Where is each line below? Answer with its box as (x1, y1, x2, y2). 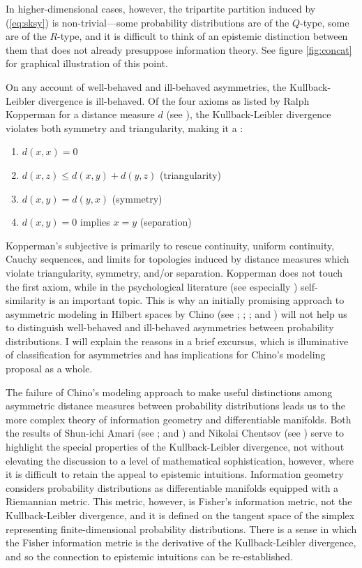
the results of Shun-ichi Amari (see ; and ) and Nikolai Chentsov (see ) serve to (6, 425, 345, 440)
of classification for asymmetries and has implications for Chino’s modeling (6, 347, 326, 362)
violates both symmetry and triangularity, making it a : (6, 120, 243, 135)
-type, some (300, 15, 349, 29)
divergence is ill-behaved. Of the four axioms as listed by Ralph (38, 93, 310, 108)
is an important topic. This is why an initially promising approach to (49, 293, 345, 307)
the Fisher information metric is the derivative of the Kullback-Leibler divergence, (6, 535, 356, 550)
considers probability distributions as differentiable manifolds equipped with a (6, 480, 339, 495)
